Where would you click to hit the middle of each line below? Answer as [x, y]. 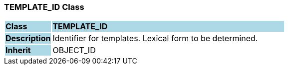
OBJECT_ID [74, 50]
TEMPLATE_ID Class [44, 7]
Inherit [18, 50]
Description [28, 38]
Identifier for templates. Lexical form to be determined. [155, 38]
